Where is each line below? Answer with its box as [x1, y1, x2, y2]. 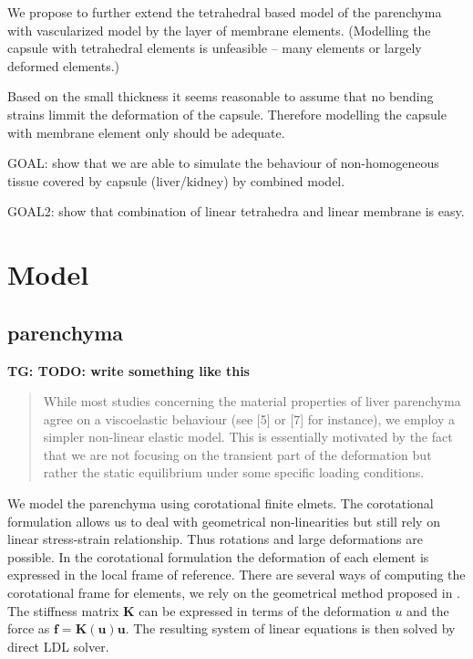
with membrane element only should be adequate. [7, 122, 285, 141]
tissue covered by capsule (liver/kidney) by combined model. [7, 171, 345, 190]
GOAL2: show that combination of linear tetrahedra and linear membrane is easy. [7, 202, 465, 221]
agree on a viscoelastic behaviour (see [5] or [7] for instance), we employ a [43, 409, 455, 428]
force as [7, 619, 50, 638]
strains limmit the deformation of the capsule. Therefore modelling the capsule [7, 104, 447, 123]
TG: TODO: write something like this [7, 361, 250, 380]
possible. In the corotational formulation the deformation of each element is [7, 547, 429, 566]
